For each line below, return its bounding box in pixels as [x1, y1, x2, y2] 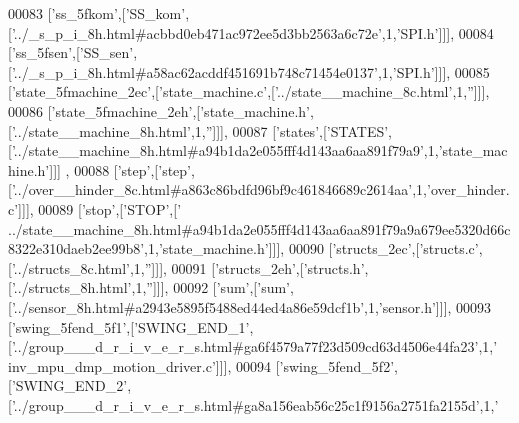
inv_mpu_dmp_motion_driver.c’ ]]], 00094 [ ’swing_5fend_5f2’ [8, 355, 395, 376]
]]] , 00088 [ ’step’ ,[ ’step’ [49, 159, 191, 180]
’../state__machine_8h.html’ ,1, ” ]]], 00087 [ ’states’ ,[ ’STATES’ [11, 120, 389, 141]
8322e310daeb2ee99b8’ [8, 238, 145, 259]
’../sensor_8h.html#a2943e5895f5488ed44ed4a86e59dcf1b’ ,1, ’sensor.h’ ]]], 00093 [11, 296, 492, 317]
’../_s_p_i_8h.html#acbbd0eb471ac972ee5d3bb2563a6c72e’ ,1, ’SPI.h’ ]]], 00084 [11, 22, 494, 43]
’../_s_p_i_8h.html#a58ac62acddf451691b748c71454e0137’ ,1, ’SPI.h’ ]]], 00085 [11, 61, 490, 82]
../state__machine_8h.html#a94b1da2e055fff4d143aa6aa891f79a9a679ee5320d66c [8, 218, 511, 239]
